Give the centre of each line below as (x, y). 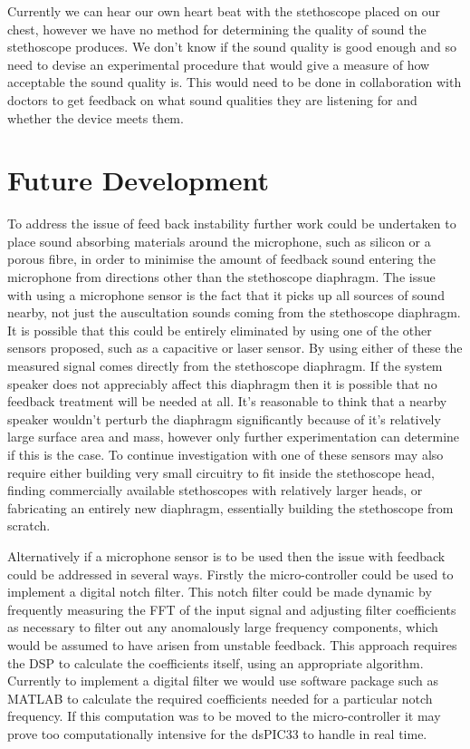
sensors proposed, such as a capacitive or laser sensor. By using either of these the (235, 348)
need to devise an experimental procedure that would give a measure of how (219, 64)
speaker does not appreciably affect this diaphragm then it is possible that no (222, 383)
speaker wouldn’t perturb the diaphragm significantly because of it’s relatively (224, 418)
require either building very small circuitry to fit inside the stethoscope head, (221, 472)
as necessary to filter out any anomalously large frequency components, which (223, 627)
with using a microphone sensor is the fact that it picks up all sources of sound (226, 294)
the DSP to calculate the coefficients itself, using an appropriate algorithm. (216, 662)
